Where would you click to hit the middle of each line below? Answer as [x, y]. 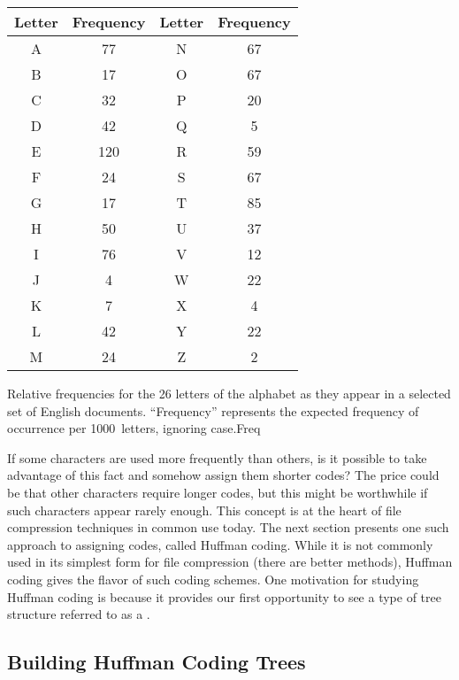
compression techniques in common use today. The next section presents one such [228, 527]
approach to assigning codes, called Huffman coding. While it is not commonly [220, 544]
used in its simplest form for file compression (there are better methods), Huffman [230, 562]
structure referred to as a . [79, 614]
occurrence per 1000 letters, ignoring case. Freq [134, 428]
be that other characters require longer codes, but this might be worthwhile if [218, 492]
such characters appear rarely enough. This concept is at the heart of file [204, 510]
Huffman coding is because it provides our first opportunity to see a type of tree [224, 596]
